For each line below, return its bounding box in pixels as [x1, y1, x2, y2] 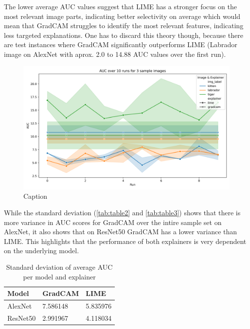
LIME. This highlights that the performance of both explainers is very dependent [4, 236, 247, 246]
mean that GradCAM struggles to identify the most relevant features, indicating [4, 20, 244, 31]
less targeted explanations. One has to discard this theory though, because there [4, 30, 243, 40]
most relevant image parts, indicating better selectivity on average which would [4, 11, 241, 21]
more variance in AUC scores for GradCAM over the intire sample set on [4, 217, 222, 227]
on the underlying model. [4, 245, 79, 256]
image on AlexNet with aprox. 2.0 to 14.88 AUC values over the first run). [4, 49, 226, 59]
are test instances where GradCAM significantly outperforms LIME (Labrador [4, 39, 237, 50]
